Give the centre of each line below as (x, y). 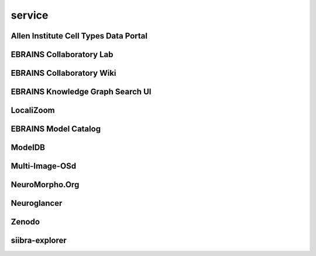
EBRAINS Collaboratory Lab (62, 55)
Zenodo (25, 222)
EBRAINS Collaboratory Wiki (63, 73)
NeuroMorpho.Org (45, 185)
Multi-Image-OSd (43, 166)
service (30, 15)
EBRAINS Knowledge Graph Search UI (81, 92)
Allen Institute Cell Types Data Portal (79, 36)
